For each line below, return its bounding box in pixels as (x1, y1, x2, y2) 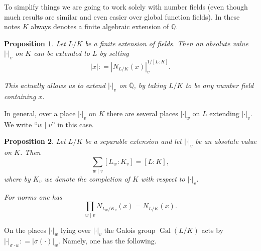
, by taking (134, 80, 166, 91)
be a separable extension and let (85, 136, 182, 146)
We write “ (4, 119, 38, 129)
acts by (201, 224, 224, 235)
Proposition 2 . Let (4, 136, 66, 146)
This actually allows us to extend (4, 80, 105, 91)
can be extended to (34, 48, 90, 58)
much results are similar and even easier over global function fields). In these (4, 11, 240, 22)
